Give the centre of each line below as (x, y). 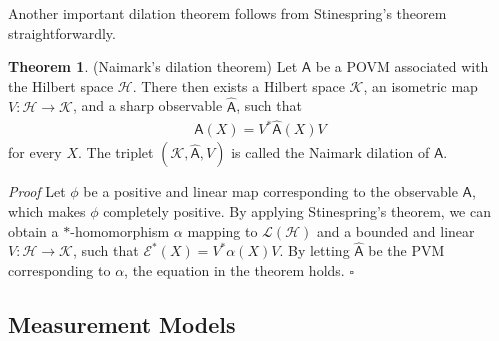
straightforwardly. (62, 32)
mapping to (222, 230)
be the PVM (406, 250)
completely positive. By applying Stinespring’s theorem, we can (297, 211)
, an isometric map (420, 85)
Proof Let (37, 191)
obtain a (33, 230)
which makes (47, 211)
